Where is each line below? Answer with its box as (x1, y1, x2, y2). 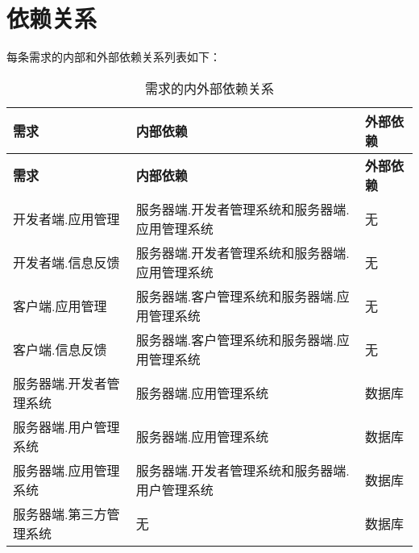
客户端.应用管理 (13, 296, 107, 315)
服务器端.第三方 (13, 504, 107, 523)
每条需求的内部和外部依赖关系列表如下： (6, 48, 221, 65)
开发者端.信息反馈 (13, 252, 120, 272)
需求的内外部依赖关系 (144, 78, 274, 98)
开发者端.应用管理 (13, 209, 120, 228)
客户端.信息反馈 (13, 339, 107, 359)
